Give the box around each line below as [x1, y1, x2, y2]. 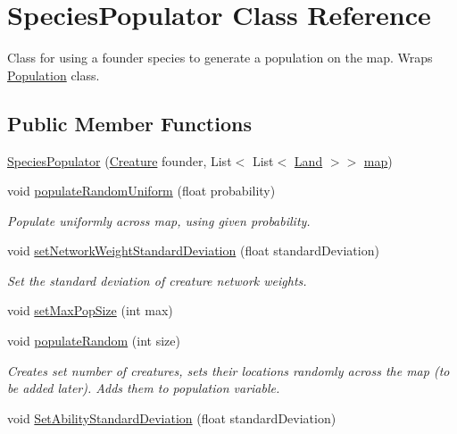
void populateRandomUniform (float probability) [7, 181, 276, 200]
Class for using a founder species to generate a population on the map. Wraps [7, 48, 433, 67]
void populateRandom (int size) [7, 331, 180, 350]
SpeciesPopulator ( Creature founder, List [7, 151, 232, 170]
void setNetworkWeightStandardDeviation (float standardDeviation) [7, 241, 379, 260]
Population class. [7, 65, 100, 84]
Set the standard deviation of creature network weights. [7, 271, 307, 289]
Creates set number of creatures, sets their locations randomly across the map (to [7, 361, 450, 380]
